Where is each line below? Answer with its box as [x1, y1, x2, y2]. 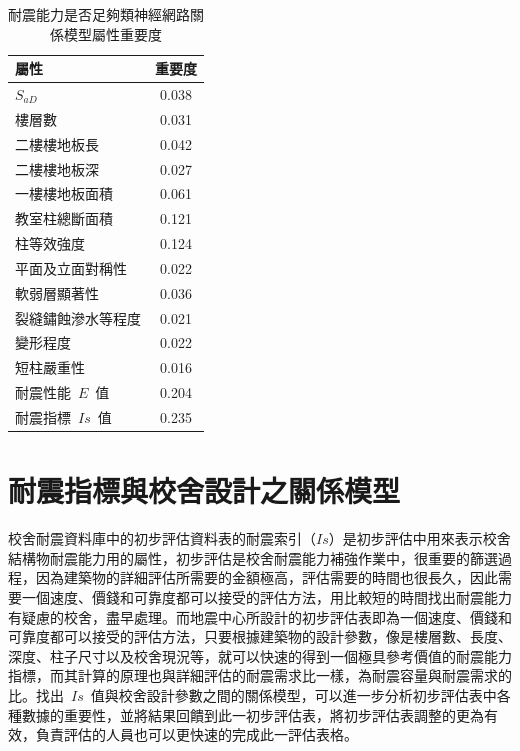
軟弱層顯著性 [15, 282, 99, 303]
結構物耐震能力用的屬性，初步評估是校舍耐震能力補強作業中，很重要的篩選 [8, 547, 498, 568]
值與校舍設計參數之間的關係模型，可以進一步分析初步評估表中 [90, 684, 497, 705]
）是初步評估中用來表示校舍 [328, 528, 511, 549]
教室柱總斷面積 [15, 208, 113, 229]
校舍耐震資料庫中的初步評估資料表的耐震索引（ [8, 528, 316, 549]
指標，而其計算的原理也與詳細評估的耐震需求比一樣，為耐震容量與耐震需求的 [8, 665, 512, 686]
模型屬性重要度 [63, 23, 162, 44]
